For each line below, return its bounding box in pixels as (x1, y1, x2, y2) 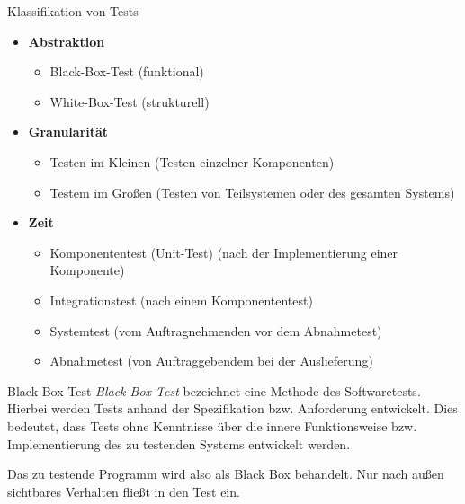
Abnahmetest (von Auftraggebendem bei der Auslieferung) (49, 351, 373, 370)
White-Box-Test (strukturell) (49, 92, 210, 111)
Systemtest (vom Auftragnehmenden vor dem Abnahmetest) (49, 321, 382, 340)
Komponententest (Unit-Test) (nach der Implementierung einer (49, 243, 398, 261)
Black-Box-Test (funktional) (49, 62, 204, 81)
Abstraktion (28, 31, 105, 50)
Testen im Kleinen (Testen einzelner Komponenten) (49, 152, 335, 171)
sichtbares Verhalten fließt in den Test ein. (7, 482, 240, 500)
